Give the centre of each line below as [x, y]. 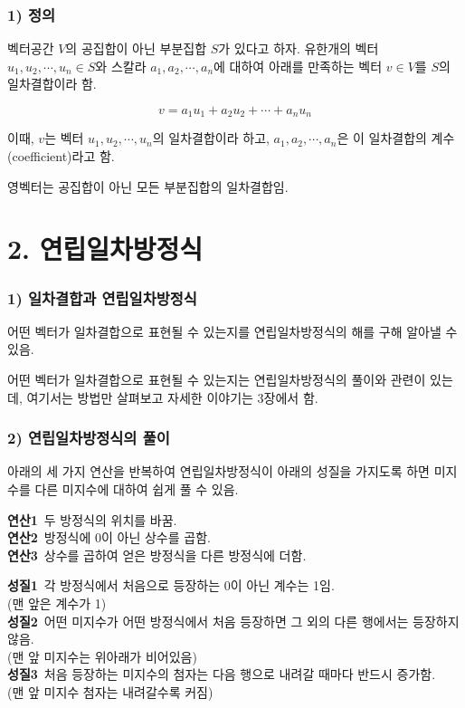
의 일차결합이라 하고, [211, 138]
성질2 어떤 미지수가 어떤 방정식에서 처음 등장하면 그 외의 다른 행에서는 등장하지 [233, 621]
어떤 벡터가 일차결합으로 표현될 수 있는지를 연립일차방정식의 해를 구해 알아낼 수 [232, 331]
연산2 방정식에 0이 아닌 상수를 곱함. [109, 537]
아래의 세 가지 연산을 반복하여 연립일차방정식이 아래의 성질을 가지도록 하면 [218, 471]
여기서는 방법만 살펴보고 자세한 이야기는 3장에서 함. [172, 397]
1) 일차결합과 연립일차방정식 [102, 297]
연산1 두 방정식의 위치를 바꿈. [92, 519]
